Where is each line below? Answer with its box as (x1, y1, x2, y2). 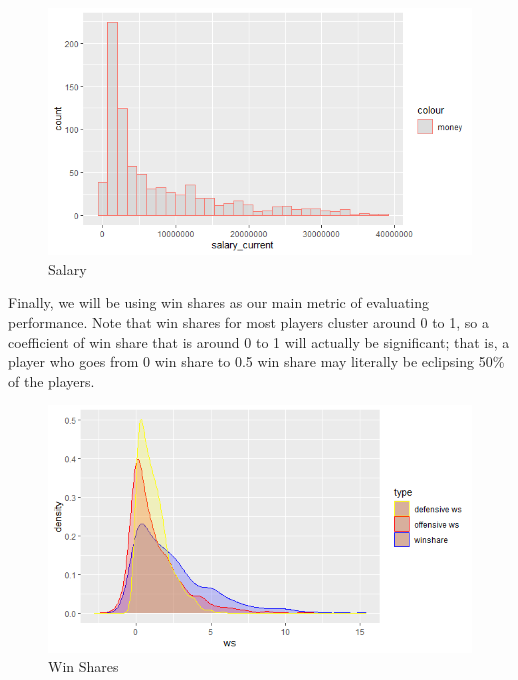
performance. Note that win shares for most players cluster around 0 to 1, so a (8, 312, 489, 332)
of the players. (8, 370, 95, 391)
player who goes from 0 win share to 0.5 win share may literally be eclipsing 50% (8, 351, 505, 372)
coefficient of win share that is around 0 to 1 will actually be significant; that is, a (8, 331, 510, 352)
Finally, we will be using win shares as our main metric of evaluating (8, 292, 430, 313)
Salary (48, 258, 87, 279)
